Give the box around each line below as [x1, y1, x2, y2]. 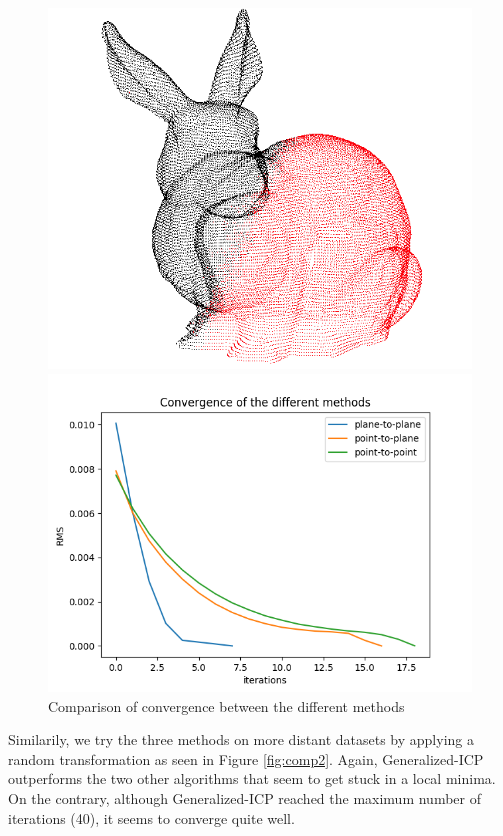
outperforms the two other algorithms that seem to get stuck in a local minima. [8, 768, 496, 789]
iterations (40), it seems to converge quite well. [8, 807, 295, 828]
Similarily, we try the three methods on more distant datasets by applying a [8, 729, 474, 750]
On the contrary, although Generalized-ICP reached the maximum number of [8, 788, 482, 808]
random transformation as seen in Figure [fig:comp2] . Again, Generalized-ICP [8, 748, 484, 769]
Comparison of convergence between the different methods [48, 695, 405, 716]
